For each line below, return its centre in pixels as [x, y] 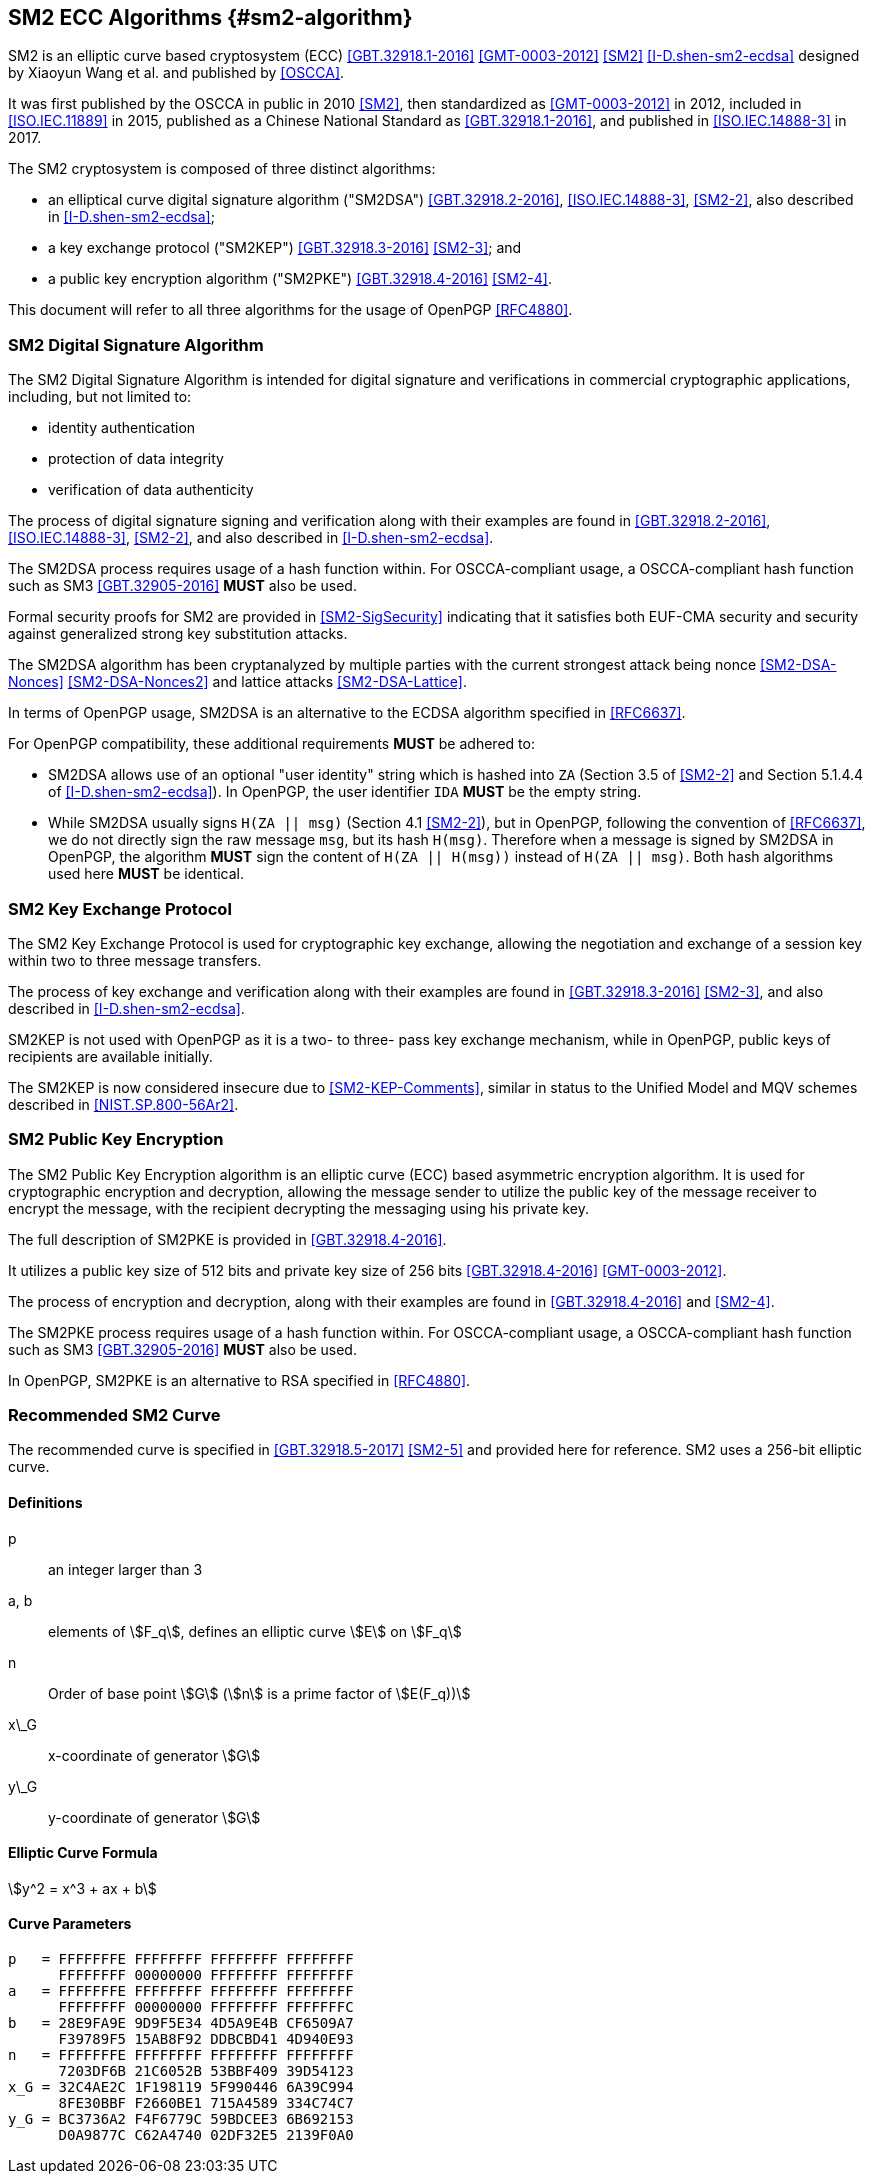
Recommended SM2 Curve [114, 1415]
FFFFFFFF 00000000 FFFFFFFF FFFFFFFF [206, 1975]
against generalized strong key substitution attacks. [178, 634]
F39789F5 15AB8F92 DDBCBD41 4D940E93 [206, 2039]
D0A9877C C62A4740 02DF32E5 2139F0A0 [206, 2135]
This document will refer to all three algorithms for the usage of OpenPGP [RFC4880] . [290, 310]
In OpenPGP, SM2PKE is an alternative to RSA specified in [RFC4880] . [239, 1380]
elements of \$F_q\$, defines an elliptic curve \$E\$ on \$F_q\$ [255, 1631]
